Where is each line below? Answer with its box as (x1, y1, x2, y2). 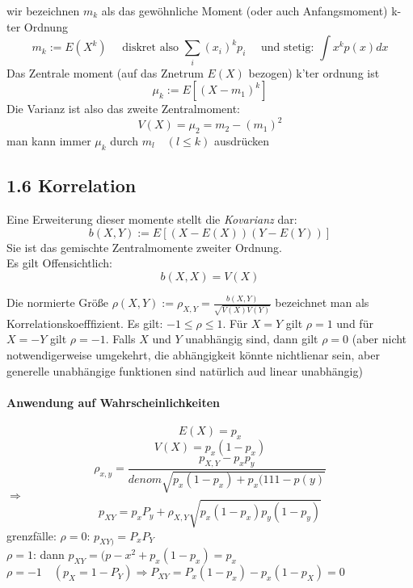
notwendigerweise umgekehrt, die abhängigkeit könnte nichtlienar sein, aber (6, 346, 380, 363)
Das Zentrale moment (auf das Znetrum (6, 64, 204, 81)
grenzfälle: (6, 527, 57, 544)
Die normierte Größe (6, 294, 109, 311)
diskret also (122, 42, 179, 54)
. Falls (105, 330, 136, 347)
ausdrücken (213, 132, 270, 149)
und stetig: (260, 42, 314, 54)
